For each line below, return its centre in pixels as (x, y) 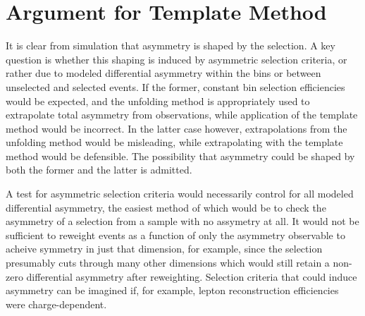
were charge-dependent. (56, 304)
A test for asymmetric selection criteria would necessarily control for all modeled (180, 194)
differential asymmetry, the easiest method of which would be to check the (166, 207)
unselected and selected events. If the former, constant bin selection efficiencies (175, 86)
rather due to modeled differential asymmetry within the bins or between (163, 73)
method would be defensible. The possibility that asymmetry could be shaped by (180, 156)
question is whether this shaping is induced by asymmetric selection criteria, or (177, 59)
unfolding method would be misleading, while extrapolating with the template (174, 142)
